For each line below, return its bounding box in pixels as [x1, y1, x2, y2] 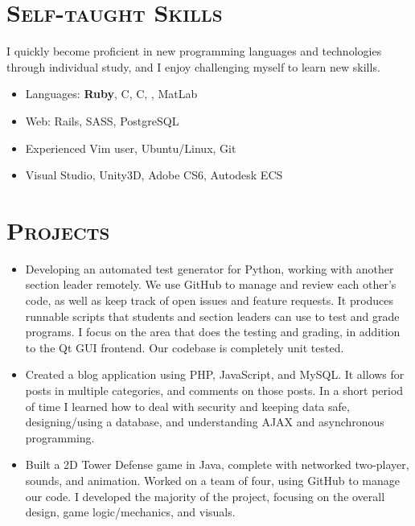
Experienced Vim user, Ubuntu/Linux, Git [25, 139, 236, 156]
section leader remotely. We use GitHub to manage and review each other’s [25, 276, 397, 293]
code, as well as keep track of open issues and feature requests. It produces [25, 292, 394, 308]
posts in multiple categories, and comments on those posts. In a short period [25, 381, 404, 398]
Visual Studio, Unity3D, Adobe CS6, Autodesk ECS [25, 166, 283, 183]
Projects [6, 213, 110, 246]
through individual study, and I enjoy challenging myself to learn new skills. [6, 58, 380, 75]
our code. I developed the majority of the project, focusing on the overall [25, 487, 385, 504]
